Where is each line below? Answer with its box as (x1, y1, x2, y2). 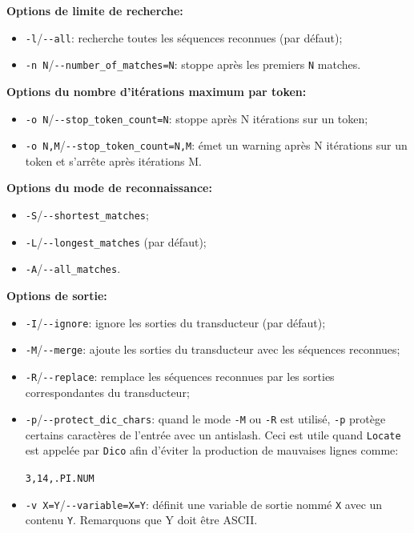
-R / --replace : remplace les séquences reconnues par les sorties (25, 367, 335, 384)
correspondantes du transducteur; (25, 383, 190, 400)
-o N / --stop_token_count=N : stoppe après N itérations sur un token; (25, 110, 368, 126)
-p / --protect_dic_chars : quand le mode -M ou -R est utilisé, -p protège (25, 411, 386, 427)
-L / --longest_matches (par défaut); (25, 233, 207, 250)
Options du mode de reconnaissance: (6, 179, 212, 196)
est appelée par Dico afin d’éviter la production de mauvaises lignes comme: (25, 442, 399, 459)
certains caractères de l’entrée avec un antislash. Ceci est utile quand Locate (25, 426, 401, 443)
